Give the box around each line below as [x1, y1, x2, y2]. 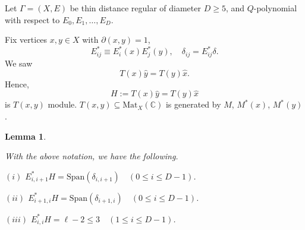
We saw [5, 56, 33, 69]
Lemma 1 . [5, 130, 46, 142]
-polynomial [253, 2, 297, 14]
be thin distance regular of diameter [70, 2, 201, 14]
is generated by [165, 98, 221, 111]
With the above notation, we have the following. [5, 150, 178, 162]
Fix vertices [5, 33, 48, 46]
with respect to [5, 13, 60, 26]
